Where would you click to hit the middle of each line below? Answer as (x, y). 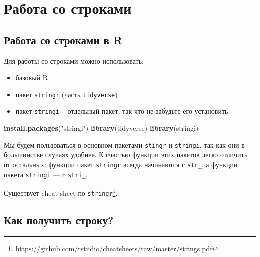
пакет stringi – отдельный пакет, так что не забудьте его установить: (123, 111)
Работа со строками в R (63, 40)
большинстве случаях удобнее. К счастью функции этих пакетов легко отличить (126, 154)
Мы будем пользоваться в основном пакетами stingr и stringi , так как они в (124, 144)
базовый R (32, 78)
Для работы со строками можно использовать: (74, 61)
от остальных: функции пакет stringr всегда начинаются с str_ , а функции (121, 164)
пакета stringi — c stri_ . (46, 174)
